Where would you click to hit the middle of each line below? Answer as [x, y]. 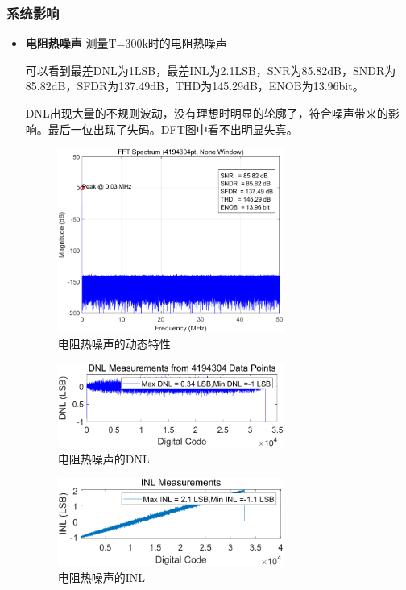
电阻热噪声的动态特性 [114, 344]
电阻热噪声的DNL [104, 458]
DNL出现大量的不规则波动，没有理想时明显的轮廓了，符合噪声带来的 [207, 113]
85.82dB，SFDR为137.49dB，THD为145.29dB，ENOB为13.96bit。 [195, 86]
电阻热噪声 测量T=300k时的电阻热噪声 [126, 43]
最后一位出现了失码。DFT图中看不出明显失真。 [173, 129]
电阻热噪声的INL [101, 578]
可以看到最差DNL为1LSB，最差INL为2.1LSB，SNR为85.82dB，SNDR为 [211, 70]
